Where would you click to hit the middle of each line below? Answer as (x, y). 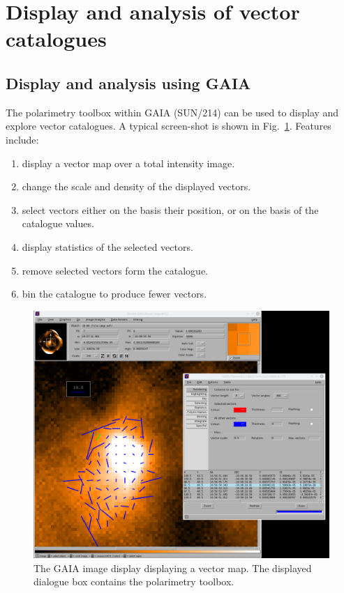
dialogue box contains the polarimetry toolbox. (134, 582)
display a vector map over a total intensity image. (128, 163)
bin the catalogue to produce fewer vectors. (114, 294)
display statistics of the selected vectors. (107, 246)
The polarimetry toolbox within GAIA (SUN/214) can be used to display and (172, 112)
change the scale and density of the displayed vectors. (136, 186)
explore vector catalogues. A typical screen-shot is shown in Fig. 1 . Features (169, 126)
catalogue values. (58, 223)
